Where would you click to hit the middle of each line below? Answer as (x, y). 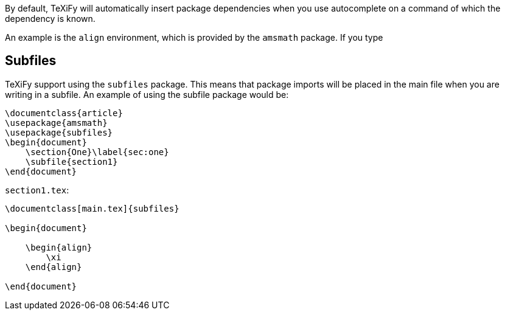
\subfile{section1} (71, 161)
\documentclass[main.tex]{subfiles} (92, 208)
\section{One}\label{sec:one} (97, 152)
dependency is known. (50, 19)
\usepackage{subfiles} (59, 132)
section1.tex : (37, 190)
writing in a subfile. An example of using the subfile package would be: (147, 94)
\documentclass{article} (64, 113)
